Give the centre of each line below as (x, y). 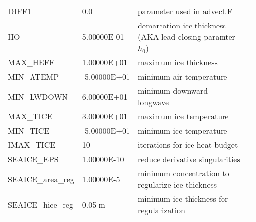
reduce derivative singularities (189, 159)
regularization (161, 210)
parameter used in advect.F (185, 11)
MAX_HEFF (31, 62)
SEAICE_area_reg (41, 179)
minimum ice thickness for (183, 199)
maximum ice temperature (183, 116)
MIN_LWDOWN (38, 96)
